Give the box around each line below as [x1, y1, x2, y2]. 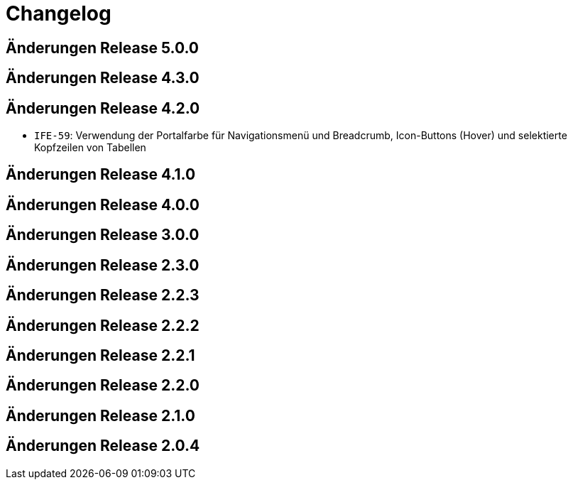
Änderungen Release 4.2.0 [6, 99, 200, 117]
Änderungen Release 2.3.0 [6, 256, 200, 274]
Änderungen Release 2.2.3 [6, 286, 200, 305]
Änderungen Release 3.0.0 [6, 226, 200, 244]
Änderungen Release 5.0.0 [6, 38, 199, 57]
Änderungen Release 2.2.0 [6, 376, 200, 395]
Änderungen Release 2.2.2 [6, 316, 200, 334]
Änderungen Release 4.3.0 [6, 69, 200, 87]
